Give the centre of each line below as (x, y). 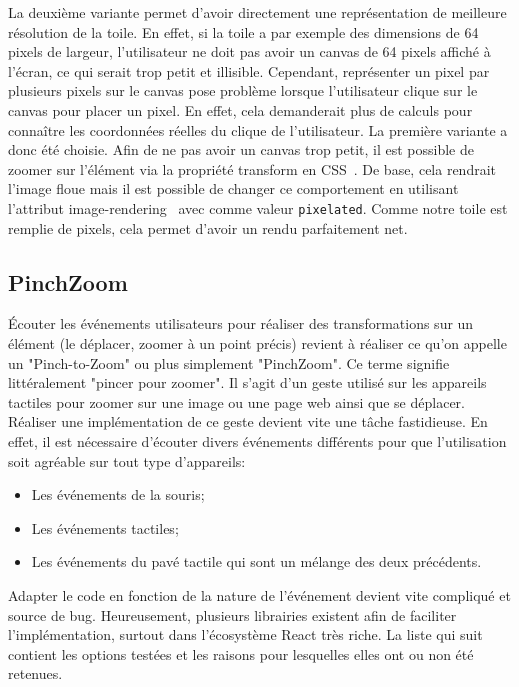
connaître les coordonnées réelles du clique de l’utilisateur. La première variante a (258, 129)
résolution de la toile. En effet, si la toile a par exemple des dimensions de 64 (243, 31)
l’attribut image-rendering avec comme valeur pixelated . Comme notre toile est (258, 207)
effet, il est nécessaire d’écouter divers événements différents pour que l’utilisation (257, 440)
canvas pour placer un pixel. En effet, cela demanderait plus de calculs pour (240, 109)
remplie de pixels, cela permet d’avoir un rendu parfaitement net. (208, 227)
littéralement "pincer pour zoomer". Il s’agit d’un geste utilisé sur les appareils (247, 382)
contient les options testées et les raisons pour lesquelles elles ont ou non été (241, 653)
